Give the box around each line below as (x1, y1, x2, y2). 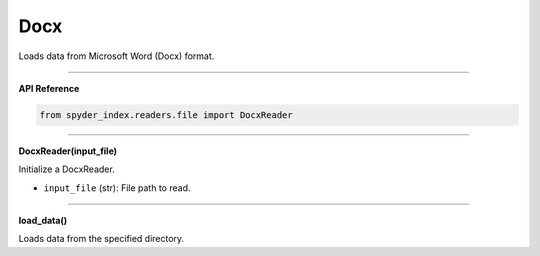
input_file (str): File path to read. (43, 181, 191, 194)
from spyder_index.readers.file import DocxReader (39, 109, 294, 120)
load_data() (18, 215, 68, 227)
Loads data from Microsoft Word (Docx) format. (18, 50, 215, 62)
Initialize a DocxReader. (18, 163, 115, 175)
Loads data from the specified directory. (18, 233, 185, 245)
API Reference (18, 82, 80, 94)
